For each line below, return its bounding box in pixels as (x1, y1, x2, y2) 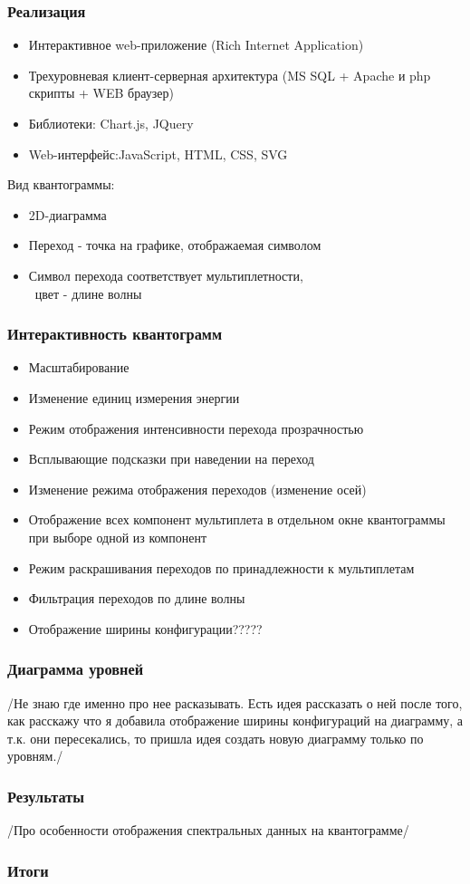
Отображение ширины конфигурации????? (28, 619, 263, 638)
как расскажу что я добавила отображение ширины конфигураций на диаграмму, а (7, 711, 464, 730)
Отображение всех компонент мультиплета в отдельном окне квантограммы (28, 510, 446, 529)
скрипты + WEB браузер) (28, 83, 174, 102)
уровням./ (7, 746, 63, 765)
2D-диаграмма (28, 205, 107, 224)
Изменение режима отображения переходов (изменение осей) (28, 479, 367, 498)
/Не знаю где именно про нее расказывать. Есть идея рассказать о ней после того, (7, 693, 463, 712)
